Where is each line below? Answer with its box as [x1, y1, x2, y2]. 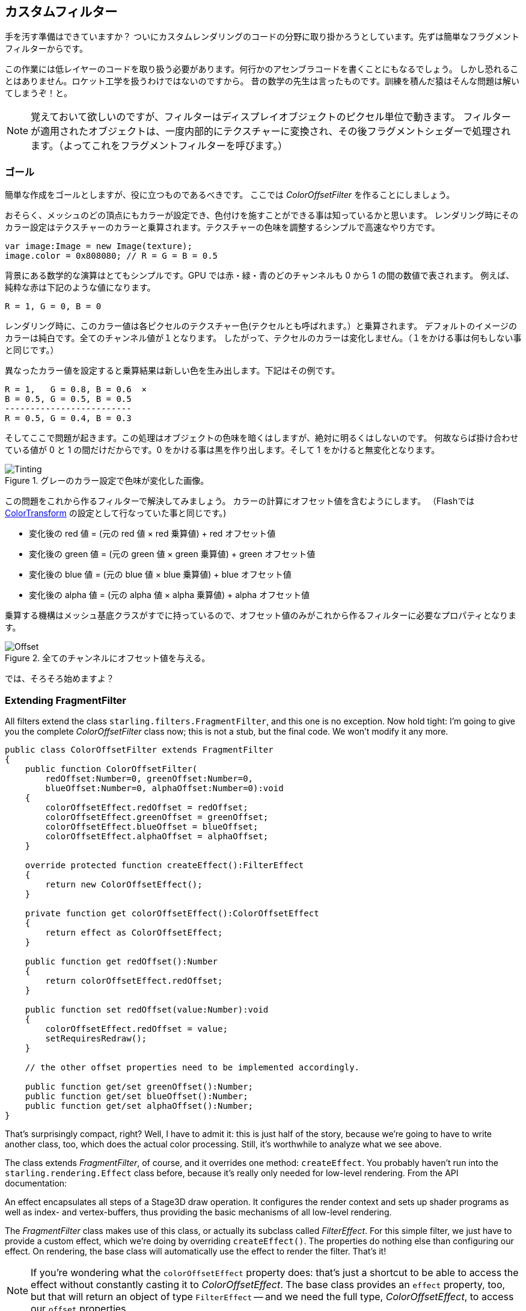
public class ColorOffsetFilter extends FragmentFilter [5, 744, 274, 754]
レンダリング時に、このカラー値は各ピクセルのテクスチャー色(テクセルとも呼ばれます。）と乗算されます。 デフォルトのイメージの [5, 321, 517, 332]
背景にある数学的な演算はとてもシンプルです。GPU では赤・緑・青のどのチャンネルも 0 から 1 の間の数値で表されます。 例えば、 [5, 270, 515, 281]
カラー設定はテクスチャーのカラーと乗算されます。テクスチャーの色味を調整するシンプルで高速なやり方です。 [5, 222, 440, 233]
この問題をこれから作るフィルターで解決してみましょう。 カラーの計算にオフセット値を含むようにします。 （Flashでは [5, 496, 475, 507]
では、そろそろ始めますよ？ [5, 673, 114, 684]
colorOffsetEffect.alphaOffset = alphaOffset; [45, 831, 269, 841]
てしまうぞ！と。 [5, 88, 72, 99]
